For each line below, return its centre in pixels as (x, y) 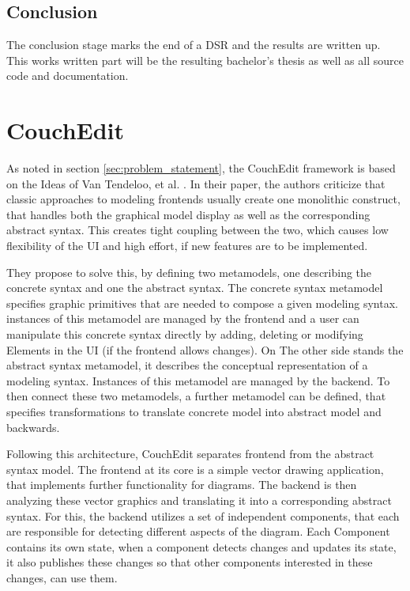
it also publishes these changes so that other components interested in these (190, 562)
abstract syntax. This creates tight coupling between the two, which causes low (197, 230)
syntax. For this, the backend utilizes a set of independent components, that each (203, 515)
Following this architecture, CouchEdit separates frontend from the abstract (190, 454)
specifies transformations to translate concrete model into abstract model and (194, 412)
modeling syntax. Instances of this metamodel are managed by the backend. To (198, 380)
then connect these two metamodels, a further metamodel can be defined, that (196, 396)
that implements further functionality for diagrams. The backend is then (182, 485)
